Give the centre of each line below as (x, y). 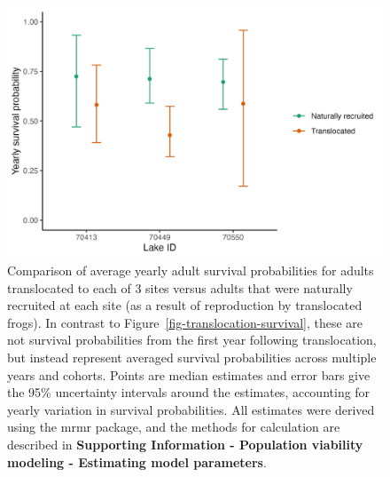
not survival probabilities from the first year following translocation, (192, 340)
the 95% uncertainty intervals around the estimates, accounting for (189, 392)
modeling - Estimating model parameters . (137, 461)
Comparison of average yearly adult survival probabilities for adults (191, 270)
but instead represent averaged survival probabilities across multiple (192, 357)
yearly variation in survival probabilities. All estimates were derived (191, 409)
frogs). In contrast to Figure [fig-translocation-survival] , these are (185, 322)
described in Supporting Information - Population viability (185, 444)
